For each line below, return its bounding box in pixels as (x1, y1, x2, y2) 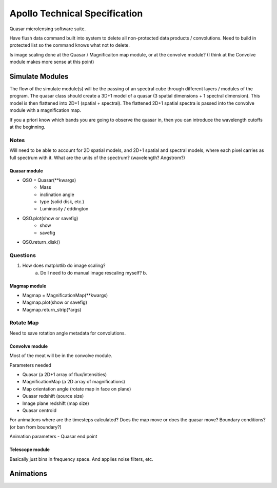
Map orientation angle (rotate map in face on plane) (22, 385, 131, 392)
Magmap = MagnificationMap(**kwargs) (22, 292, 108, 298)
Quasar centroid (22, 407, 56, 413)
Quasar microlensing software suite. (9, 26, 86, 32)
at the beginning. (9, 124, 46, 130)
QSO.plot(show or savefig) (22, 215, 78, 221)
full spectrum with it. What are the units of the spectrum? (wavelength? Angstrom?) (9, 154, 186, 161)
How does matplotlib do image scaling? (22, 262, 106, 269)
